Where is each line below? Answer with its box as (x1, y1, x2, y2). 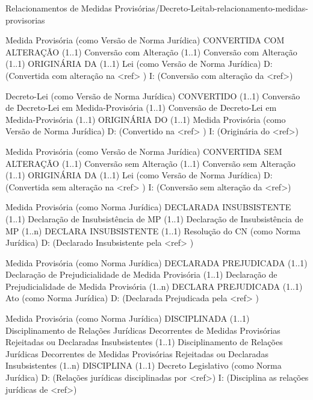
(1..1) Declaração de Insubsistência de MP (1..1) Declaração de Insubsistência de (5, 212, 303, 225)
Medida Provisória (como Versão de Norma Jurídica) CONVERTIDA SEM (5, 145, 282, 157)
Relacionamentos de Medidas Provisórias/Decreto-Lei (5, 2, 202, 14)
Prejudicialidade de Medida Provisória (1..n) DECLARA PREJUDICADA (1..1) (5, 280, 303, 292)
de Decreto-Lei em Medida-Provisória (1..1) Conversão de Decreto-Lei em (5, 101, 277, 114)
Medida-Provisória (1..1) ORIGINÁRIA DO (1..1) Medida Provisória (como (5, 113, 286, 125)
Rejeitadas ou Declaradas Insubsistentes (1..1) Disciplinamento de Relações (5, 336, 283, 348)
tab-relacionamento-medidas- (202, 2, 308, 14)
